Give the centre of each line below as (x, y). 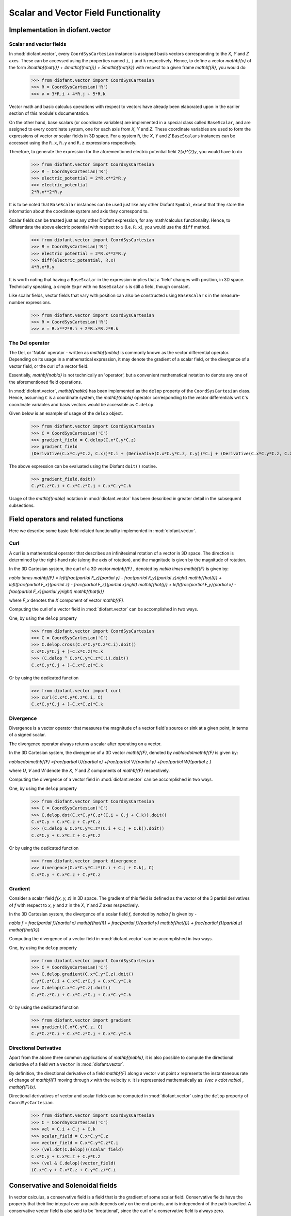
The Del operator (29, 343)
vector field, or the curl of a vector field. (49, 366)
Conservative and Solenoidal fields (63, 1185)
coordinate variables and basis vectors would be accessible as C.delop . (82, 404)
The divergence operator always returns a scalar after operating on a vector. (85, 744)
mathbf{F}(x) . (23, 1087)
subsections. (22, 505)
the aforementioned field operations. (46, 382)
